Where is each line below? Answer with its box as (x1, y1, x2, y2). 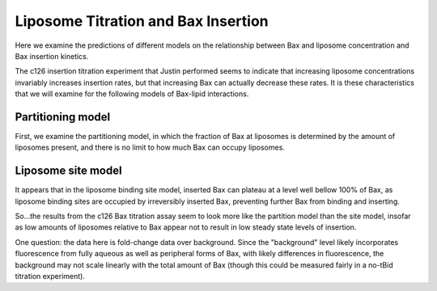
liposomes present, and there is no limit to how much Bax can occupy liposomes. (15, 142, 285, 153)
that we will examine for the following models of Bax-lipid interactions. (15, 89, 249, 99)
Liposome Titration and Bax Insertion (15, 12, 269, 30)
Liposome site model (15, 164, 122, 178)
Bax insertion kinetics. (15, 51, 89, 61)
